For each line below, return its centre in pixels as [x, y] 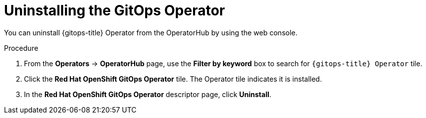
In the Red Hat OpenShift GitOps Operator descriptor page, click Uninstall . [148, 94]
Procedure [21, 48]
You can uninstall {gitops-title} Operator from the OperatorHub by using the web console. [151, 32]
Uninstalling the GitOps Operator [114, 10]
